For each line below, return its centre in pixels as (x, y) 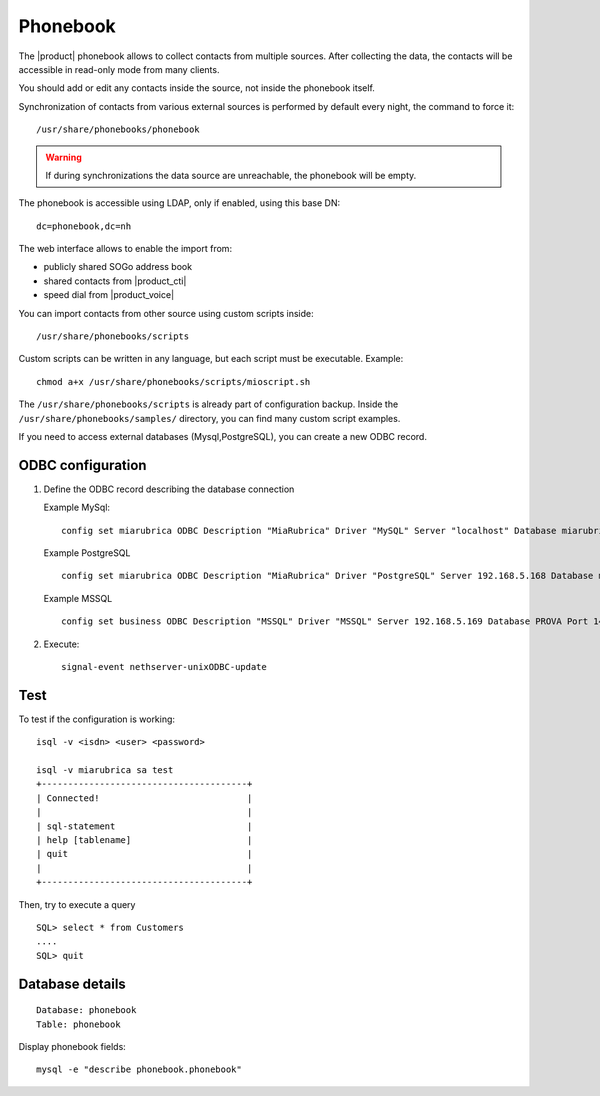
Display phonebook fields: (72, 1046)
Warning (63, 157)
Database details (72, 983)
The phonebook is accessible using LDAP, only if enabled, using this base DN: (179, 203)
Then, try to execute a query (77, 904)
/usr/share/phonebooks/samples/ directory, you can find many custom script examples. (209, 418)
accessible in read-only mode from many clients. (119, 69)
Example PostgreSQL (87, 553)
